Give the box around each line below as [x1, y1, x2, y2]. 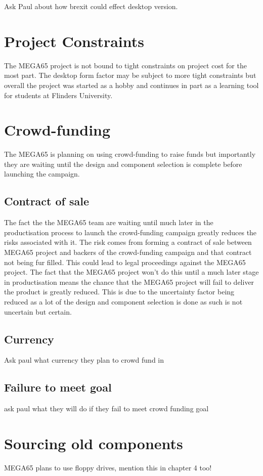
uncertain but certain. [4, 306, 72, 317]
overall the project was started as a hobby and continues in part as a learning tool [4, 79, 259, 90]
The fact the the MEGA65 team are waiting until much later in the [4, 217, 213, 228]
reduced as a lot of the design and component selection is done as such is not [4, 296, 243, 307]
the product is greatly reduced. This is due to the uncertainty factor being [4, 286, 235, 297]
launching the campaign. [4, 168, 80, 179]
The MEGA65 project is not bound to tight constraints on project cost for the [4, 60, 247, 70]
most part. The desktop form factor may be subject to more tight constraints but [4, 70, 256, 80]
